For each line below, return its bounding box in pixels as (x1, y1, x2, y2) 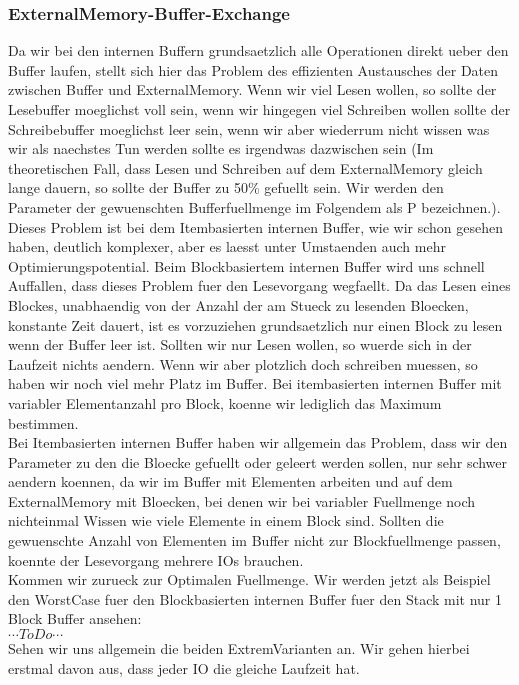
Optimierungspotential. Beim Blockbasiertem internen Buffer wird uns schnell (8, 255, 485, 276)
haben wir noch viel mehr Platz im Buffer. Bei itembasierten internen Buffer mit (8, 373, 502, 394)
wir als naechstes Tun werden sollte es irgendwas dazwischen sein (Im (8, 138, 434, 159)
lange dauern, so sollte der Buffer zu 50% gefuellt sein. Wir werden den (8, 177, 444, 198)
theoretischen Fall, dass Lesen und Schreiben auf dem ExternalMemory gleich (8, 157, 483, 178)
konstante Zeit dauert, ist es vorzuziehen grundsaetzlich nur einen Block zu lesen (8, 314, 503, 335)
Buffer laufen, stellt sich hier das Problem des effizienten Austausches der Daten (8, 59, 499, 80)
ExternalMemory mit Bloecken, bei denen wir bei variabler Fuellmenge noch (8, 490, 476, 511)
